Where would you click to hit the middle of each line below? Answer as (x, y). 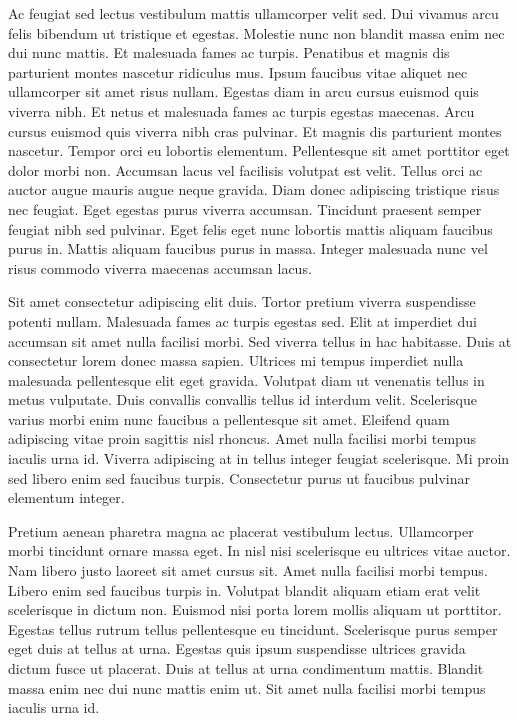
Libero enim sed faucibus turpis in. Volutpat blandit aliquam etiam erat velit (244, 589)
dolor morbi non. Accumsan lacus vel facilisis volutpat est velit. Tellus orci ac (245, 169)
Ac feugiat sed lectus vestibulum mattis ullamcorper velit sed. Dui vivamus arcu (253, 13)
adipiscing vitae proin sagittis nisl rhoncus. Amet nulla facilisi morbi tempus (242, 438)
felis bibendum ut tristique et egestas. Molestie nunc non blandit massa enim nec (256, 32)
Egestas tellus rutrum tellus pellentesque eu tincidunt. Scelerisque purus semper (253, 628)
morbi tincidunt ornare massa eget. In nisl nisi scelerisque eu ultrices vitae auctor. (259, 550)
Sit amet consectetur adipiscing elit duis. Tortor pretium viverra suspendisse (242, 301)
